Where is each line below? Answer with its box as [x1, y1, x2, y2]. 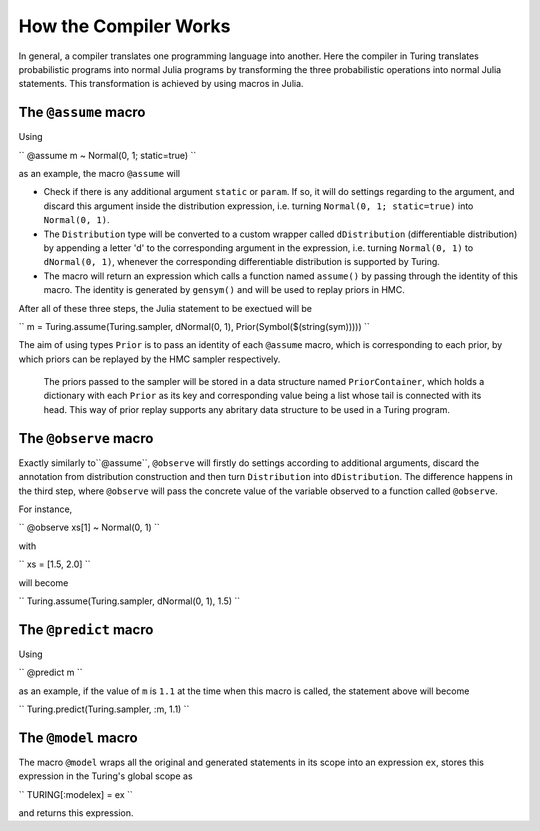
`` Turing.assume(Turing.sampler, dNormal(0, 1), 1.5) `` [18, 595, 241, 607]
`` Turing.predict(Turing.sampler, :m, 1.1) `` [18, 703, 190, 715]
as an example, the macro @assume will [18, 168, 181, 180]
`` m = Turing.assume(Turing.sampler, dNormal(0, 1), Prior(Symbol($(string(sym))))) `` [18, 320, 370, 332]
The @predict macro [18, 621, 154, 638]
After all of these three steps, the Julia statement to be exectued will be [18, 302, 313, 314]
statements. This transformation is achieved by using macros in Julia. [18, 78, 304, 90]
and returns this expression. [18, 807, 134, 819]
